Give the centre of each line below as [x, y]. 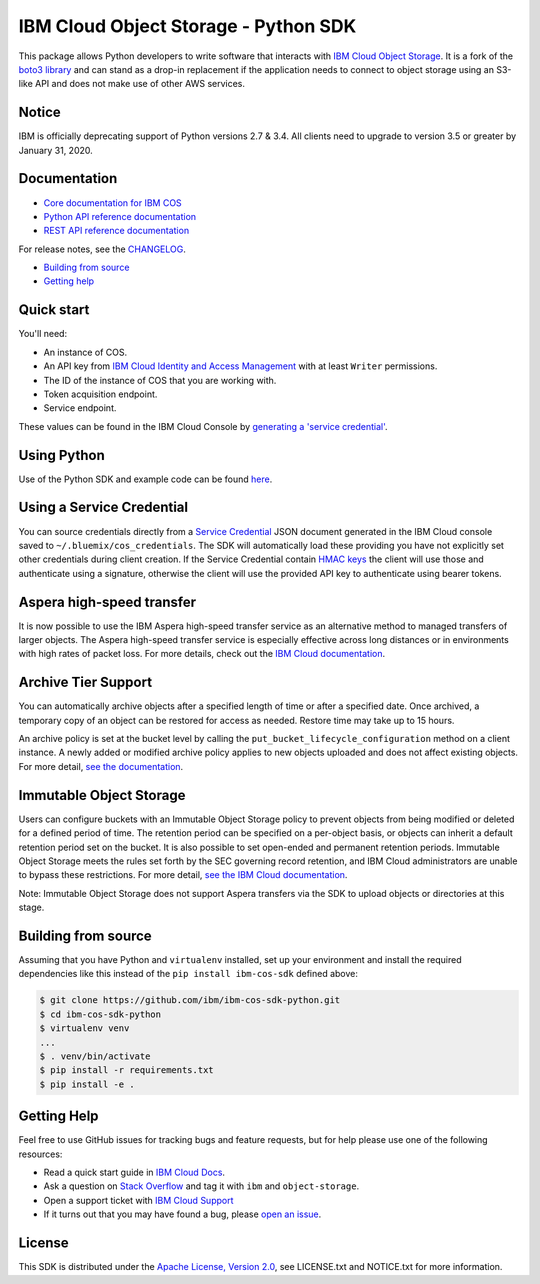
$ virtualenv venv [84, 1028]
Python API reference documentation [120, 216]
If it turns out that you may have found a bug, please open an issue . [182, 1214]
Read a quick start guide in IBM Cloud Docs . [134, 1172]
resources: [40, 1154]
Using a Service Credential [103, 507]
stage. [31, 907]
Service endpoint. [80, 408]
